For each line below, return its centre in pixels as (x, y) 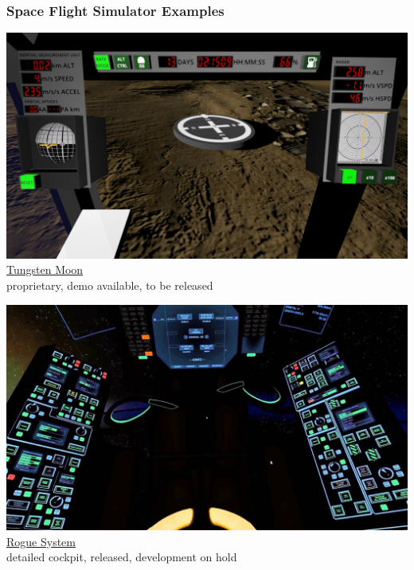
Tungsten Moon (45, 269)
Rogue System (41, 541)
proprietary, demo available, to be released (110, 285)
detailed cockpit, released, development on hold (122, 557)
